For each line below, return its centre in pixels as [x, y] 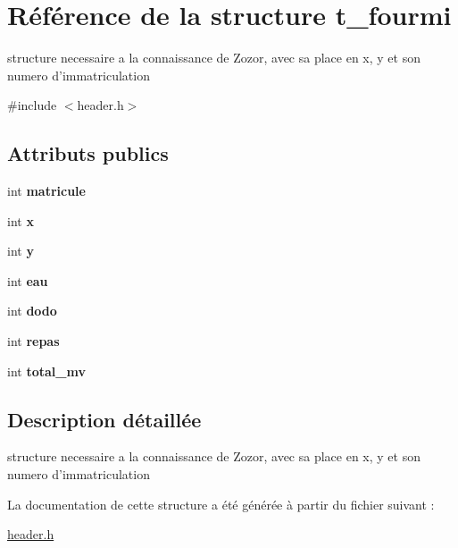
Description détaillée [104, 419]
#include [32, 105]
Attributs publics [88, 153]
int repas [33, 341]
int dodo [32, 311]
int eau [28, 280]
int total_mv [46, 371]
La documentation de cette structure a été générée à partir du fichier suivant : [221, 504]
